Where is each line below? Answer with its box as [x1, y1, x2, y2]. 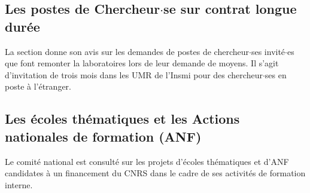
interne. [5, 178, 33, 191]
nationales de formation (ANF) [5, 127, 202, 145]
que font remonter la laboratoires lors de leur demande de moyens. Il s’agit [5, 57, 279, 69]
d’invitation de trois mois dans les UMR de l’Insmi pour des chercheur [5, 68, 263, 81]
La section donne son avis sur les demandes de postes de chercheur [5, 45, 250, 57]
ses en [265, 68, 287, 81]
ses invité [251, 45, 285, 57]
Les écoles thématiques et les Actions [5, 109, 240, 128]
